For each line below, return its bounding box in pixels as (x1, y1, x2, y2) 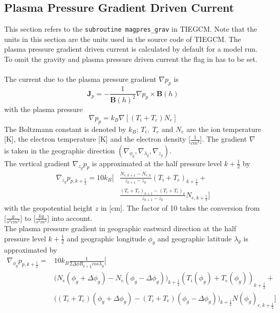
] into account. (47, 212, 93, 223)
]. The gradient (200, 133, 247, 144)
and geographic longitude (67, 233, 146, 243)
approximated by (4, 244, 57, 255)
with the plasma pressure (4, 104, 83, 115)
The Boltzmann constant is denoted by (4, 123, 126, 134)
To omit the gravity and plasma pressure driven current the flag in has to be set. (4, 54, 257, 64)
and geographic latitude (157, 233, 232, 243)
